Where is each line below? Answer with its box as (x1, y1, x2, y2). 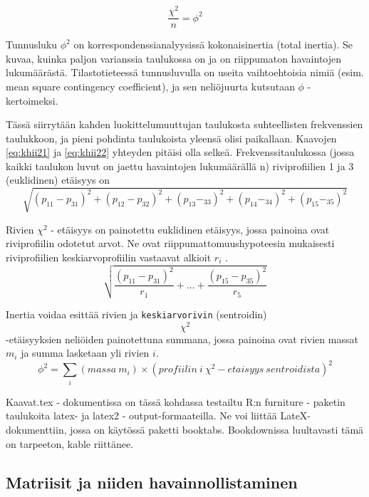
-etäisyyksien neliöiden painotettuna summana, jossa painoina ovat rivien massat (6, 331, 358, 346)
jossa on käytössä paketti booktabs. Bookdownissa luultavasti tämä (70, 422, 364, 436)
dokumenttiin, (6, 422, 67, 436)
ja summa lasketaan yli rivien (21, 345, 150, 360)
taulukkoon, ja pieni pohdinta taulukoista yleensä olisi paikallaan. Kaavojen (6, 130, 337, 145)
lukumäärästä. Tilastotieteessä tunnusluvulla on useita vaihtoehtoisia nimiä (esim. (6, 65, 364, 80)
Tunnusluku (6, 37, 58, 52)
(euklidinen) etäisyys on (6, 172, 110, 187)
